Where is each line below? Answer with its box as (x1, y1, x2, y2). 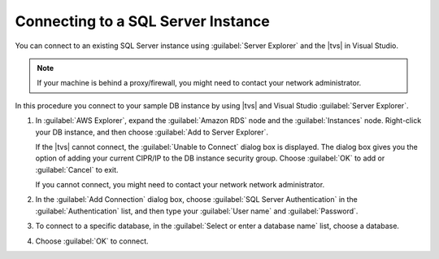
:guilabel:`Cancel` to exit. (35, 165, 119, 174)
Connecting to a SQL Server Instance (15, 12, 270, 30)
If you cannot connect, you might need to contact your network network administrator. (35, 180, 325, 190)
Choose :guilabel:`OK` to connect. (35, 236, 150, 246)
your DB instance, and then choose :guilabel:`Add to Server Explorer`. (35, 127, 268, 137)
